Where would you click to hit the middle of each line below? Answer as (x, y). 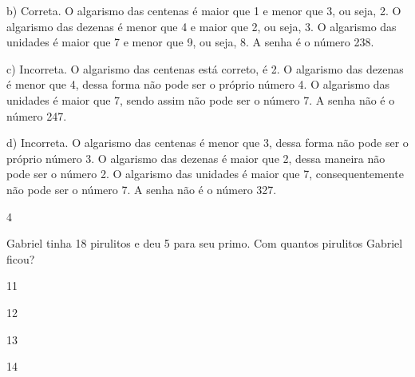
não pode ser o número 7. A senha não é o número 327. (142, 189)
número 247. (37, 115)
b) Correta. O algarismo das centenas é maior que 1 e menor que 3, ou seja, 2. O (204, 10)
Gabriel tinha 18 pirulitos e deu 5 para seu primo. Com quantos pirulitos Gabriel (205, 243)
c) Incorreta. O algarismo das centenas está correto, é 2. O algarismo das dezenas (205, 68)
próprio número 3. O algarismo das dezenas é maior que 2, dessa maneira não (196, 158)
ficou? (21, 258)
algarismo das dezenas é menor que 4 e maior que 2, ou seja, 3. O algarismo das (202, 26)
